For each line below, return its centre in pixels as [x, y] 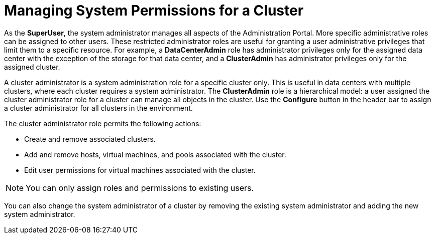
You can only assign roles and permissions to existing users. [140, 188]
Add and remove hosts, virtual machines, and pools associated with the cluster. [155, 154]
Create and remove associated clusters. [90, 139]
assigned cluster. [32, 67]
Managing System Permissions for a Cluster [154, 11]
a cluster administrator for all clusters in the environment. [98, 108]
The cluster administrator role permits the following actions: [103, 123]
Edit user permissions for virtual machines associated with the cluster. [140, 170]
